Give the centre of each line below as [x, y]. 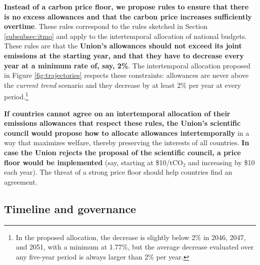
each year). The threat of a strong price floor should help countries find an [118, 172]
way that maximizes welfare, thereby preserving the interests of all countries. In [127, 142]
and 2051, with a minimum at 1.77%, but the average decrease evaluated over [135, 247]
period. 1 [16, 96]
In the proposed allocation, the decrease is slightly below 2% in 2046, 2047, [131, 237]
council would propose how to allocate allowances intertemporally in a [127, 132]
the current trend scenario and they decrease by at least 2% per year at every [122, 85]
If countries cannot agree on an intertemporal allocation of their [117, 113]
